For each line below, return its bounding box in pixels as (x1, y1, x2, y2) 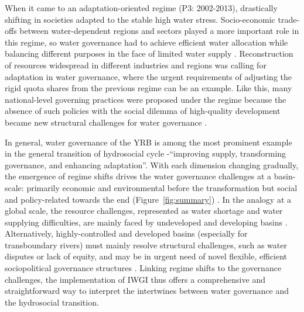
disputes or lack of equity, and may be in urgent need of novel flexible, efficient (5, 250, 288, 262)
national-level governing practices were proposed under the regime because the (5, 93, 286, 105)
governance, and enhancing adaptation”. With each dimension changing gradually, (5, 158, 299, 171)
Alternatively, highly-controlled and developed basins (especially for (5, 227, 248, 240)
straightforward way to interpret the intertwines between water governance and (5, 285, 289, 297)
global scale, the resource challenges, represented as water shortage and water (5, 204, 283, 217)
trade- (278, 13, 300, 25)
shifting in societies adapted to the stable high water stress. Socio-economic (5, 13, 275, 25)
